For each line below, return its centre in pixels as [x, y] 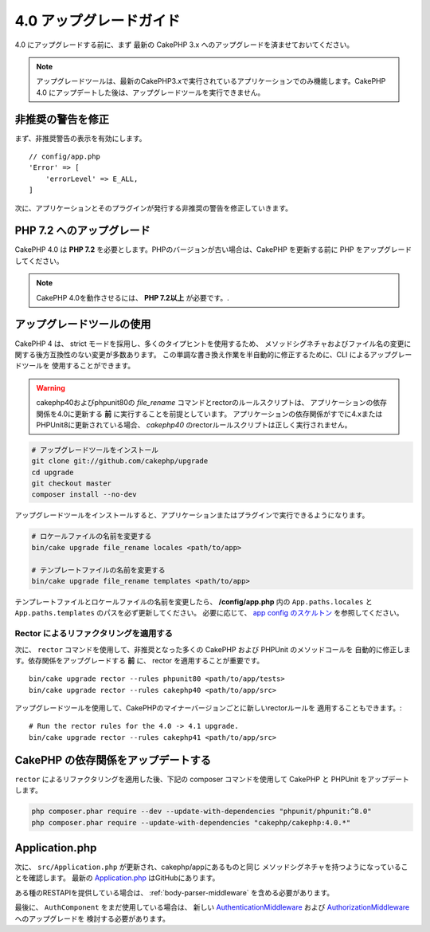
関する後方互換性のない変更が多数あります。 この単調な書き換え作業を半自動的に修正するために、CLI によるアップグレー [213, 354]
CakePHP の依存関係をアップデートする [113, 760]
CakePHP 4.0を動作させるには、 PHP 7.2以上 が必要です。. [133, 297]
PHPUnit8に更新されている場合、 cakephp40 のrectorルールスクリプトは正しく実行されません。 [194, 425]
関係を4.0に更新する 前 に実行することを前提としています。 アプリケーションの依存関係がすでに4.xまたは [209, 414]
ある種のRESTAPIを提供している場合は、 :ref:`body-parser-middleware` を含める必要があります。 [174, 892]
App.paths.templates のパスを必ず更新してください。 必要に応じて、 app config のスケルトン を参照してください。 [209, 613]
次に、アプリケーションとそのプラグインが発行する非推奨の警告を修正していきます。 [154, 208]
